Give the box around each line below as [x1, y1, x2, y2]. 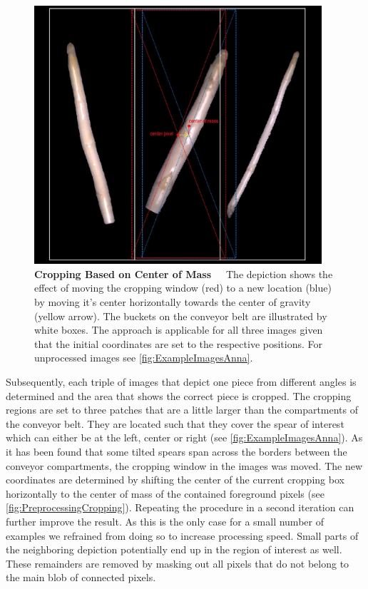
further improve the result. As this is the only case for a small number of [6, 513, 324, 528]
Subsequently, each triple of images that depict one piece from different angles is [6, 374, 357, 389]
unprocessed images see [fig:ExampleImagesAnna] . [34, 350, 253, 365]
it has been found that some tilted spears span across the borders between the [6, 444, 347, 459]
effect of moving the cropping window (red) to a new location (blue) [34, 280, 332, 295]
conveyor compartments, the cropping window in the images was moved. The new [6, 458, 363, 473]
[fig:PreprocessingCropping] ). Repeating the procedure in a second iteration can [6, 500, 354, 515]
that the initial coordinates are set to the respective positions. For [34, 336, 323, 351]
